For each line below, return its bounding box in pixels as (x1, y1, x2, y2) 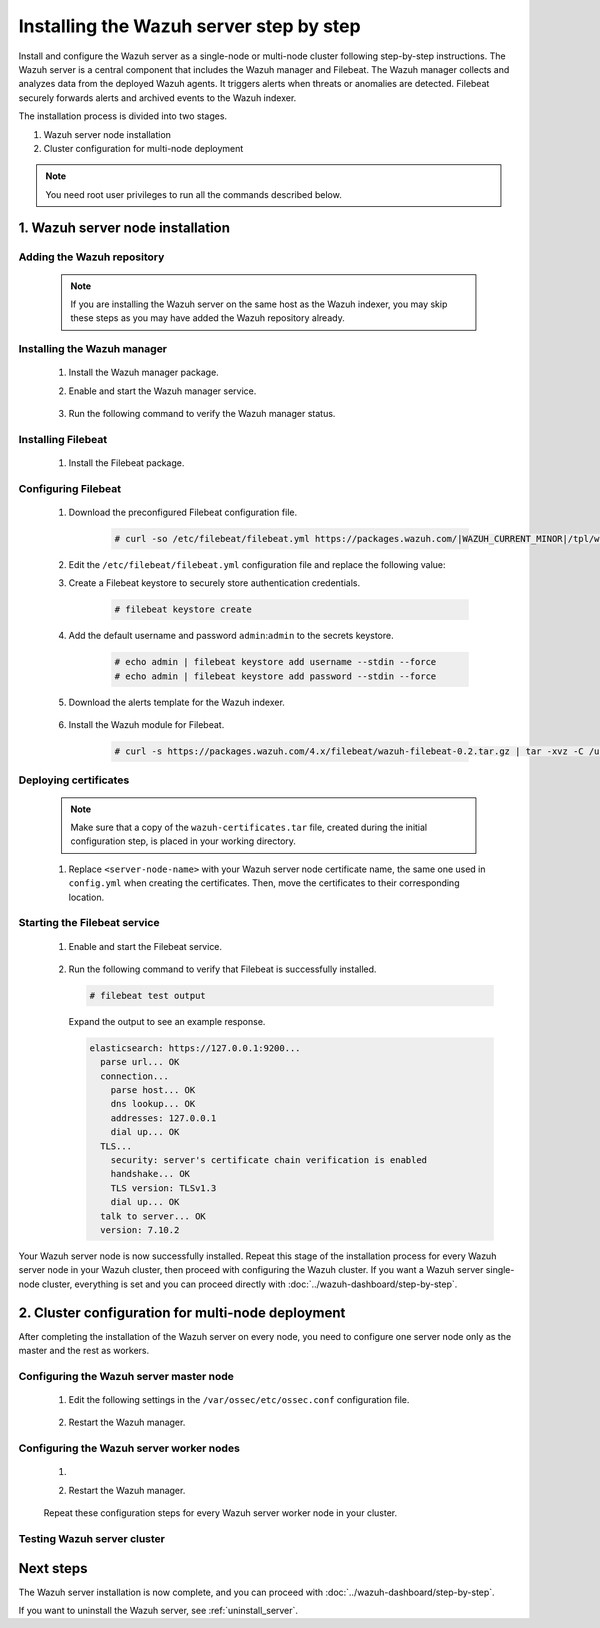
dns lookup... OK (110, 1098, 196, 1110)
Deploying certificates (18, 773, 130, 787)
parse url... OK (100, 1056, 180, 1068)
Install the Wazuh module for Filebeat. (68, 719, 225, 731)
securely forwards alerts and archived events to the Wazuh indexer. (18, 91, 297, 104)
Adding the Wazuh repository (18, 250, 165, 264)
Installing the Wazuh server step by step (18, 15, 361, 37)
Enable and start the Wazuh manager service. (68, 385, 257, 397)
